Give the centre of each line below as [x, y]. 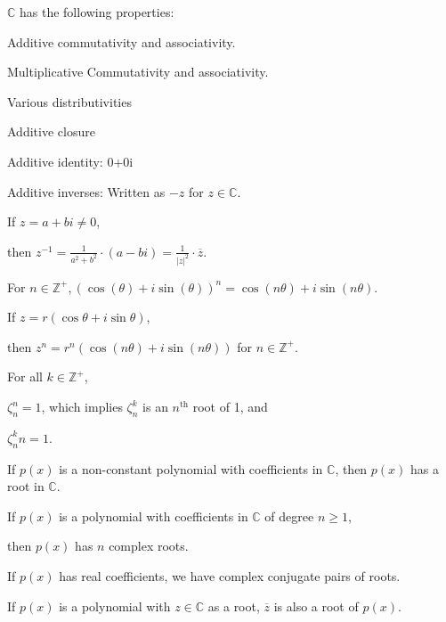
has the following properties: [97, 12]
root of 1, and [230, 406]
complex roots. [149, 546]
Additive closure [51, 131]
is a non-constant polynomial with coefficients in [191, 468]
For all [25, 376]
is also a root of [316, 606]
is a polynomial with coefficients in [154, 516]
